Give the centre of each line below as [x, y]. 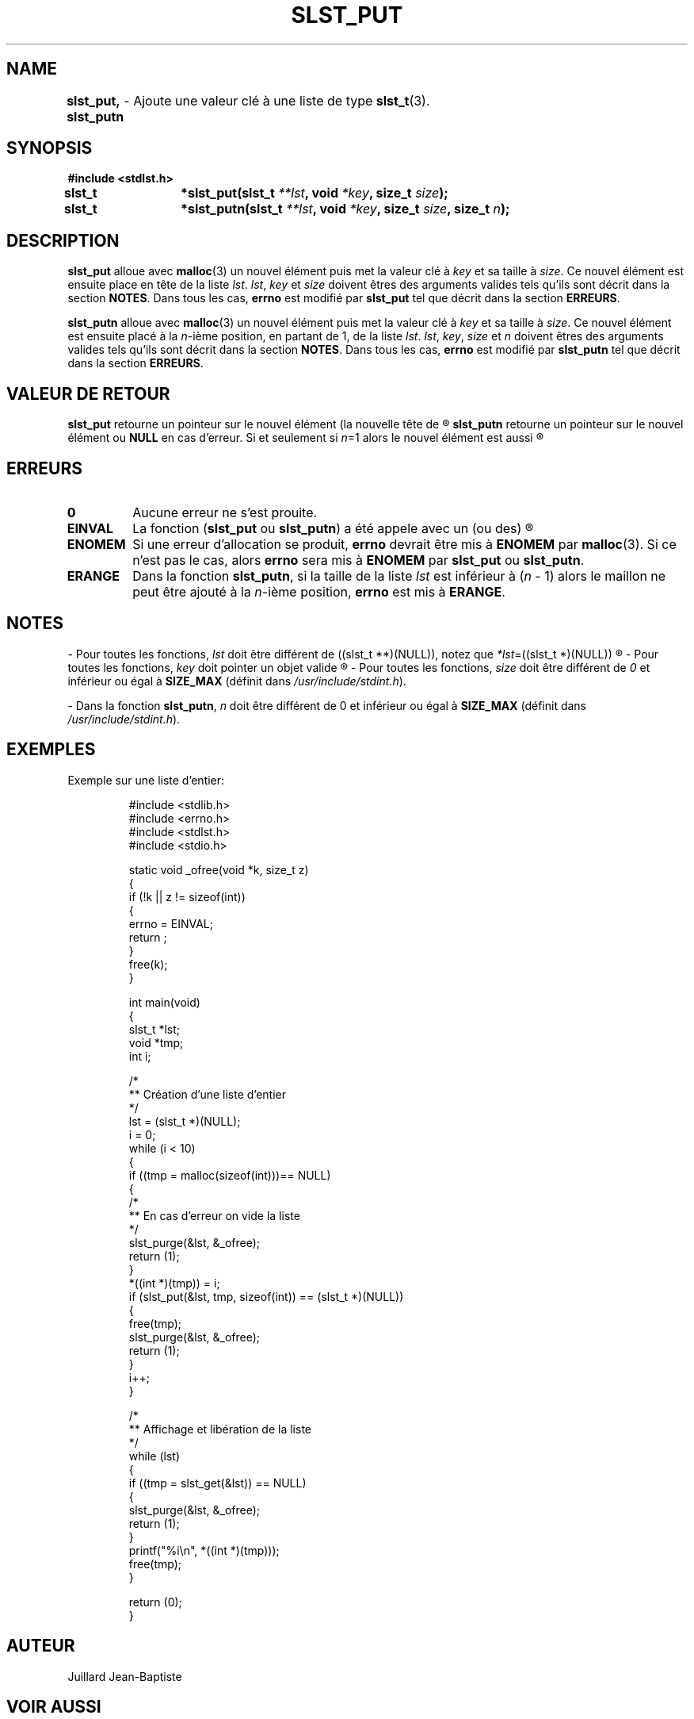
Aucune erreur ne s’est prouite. [225, 512]
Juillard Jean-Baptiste [125, 1676]
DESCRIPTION [63, 240]
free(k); [148, 964]
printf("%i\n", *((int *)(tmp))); [204, 1550]
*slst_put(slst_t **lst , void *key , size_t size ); [315, 193]
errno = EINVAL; [171, 923]
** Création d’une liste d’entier [207, 1094]
